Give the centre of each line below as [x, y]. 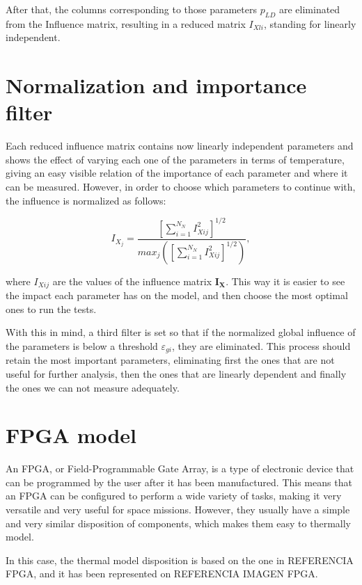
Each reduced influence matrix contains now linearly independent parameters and [180, 146]
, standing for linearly [310, 23]
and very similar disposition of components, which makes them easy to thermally [179, 523]
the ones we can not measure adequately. [93, 387]
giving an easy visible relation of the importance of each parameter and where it [177, 173]
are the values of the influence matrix [132, 281]
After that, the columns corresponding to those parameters [132, 9]
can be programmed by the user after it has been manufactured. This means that [179, 482]
